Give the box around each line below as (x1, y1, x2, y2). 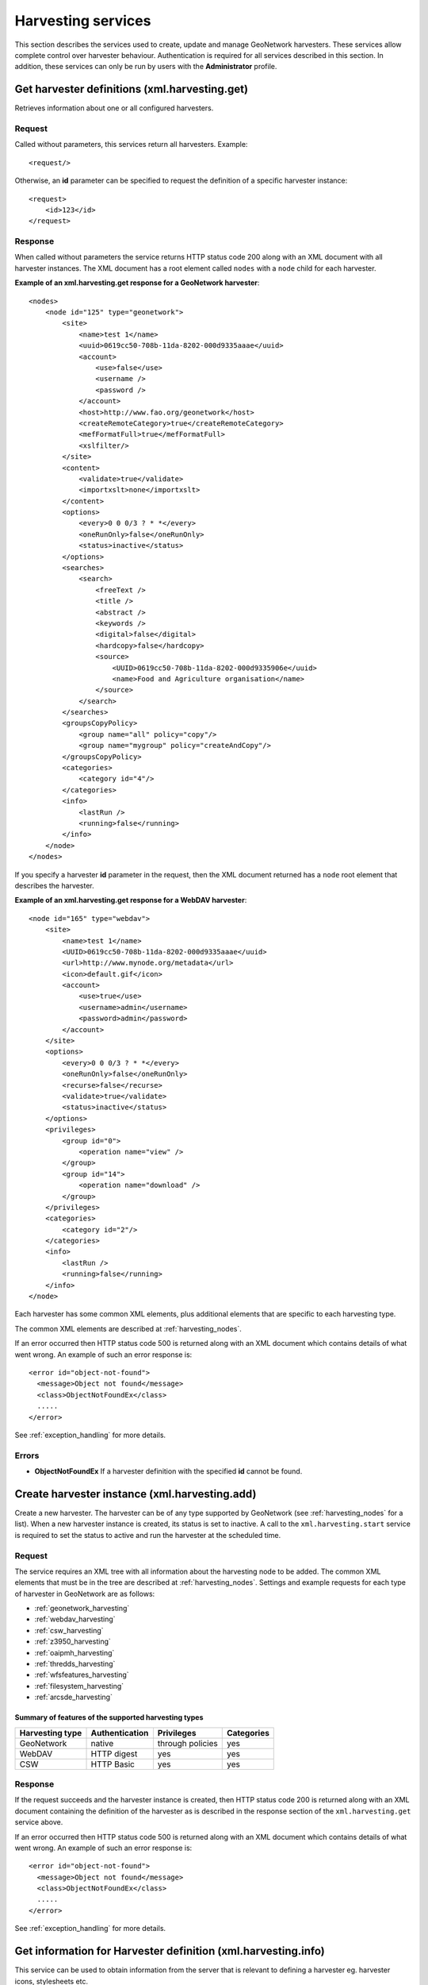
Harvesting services (14, 12, 151, 29)
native (90, 1737, 114, 1748)
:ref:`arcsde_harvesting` (34, 1692, 113, 1702)
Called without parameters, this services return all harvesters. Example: (14, 140, 248, 149)
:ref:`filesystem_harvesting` (34, 1681, 124, 1690)
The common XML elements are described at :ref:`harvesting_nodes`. (14, 1324, 242, 1333)
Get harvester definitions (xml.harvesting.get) (14, 83, 249, 96)
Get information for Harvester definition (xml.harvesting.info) (14, 1945, 325, 1958)
